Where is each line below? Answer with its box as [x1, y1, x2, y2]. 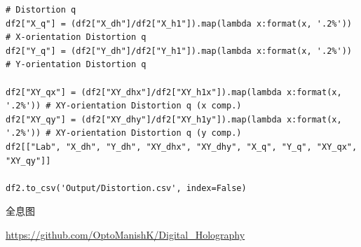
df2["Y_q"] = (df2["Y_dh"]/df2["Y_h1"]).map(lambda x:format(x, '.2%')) [6, 45, 352, 56]
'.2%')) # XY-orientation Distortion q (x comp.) [6, 101, 242, 111]
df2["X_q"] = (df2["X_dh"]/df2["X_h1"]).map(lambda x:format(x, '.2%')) [6, 18, 352, 29]
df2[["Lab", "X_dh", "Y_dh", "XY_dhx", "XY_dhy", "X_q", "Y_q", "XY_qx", [6, 141, 357, 152]
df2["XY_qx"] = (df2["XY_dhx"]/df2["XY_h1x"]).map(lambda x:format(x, [6, 87, 342, 97]
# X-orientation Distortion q [6, 32, 147, 43]
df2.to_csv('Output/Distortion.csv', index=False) [6, 183, 247, 193]
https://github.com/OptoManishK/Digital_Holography [6, 227, 245, 241]
